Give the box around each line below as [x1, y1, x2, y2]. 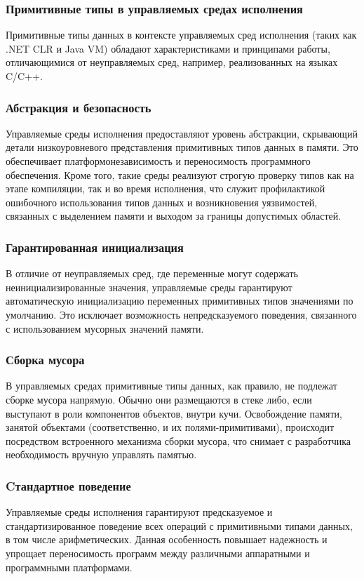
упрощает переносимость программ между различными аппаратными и [6, 545, 310, 560]
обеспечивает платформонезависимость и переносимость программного [6, 154, 311, 168]
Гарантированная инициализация [6, 238, 184, 255]
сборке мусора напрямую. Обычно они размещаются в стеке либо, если [6, 392, 312, 406]
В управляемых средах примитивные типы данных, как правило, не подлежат [6, 378, 337, 393]
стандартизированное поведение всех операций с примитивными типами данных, [6, 518, 353, 533]
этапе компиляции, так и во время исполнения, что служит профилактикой [6, 181, 325, 196]
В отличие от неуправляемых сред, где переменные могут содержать [6, 266, 298, 281]
